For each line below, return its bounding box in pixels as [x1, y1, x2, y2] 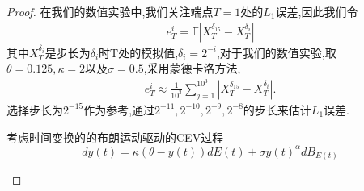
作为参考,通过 [83, 101, 155, 118]
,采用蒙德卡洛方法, [143, 60, 241, 77]
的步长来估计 [243, 101, 311, 118]
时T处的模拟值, [99, 44, 179, 60]
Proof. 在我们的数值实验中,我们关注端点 [6, 3, 214, 19]
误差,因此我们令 [275, 3, 358, 19]
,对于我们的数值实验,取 [216, 44, 336, 60]
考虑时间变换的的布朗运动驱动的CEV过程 [6, 128, 224, 145]
